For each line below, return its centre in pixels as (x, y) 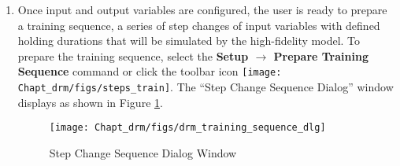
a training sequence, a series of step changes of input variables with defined (199, 25)
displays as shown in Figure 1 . (90, 102)
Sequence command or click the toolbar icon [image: (150, 71)
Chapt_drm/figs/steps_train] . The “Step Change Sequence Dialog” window (206, 87)
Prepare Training (321, 55)
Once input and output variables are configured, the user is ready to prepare (202, 9)
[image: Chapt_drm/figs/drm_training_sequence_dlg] (187, 128)
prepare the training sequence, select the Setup (133, 55)
